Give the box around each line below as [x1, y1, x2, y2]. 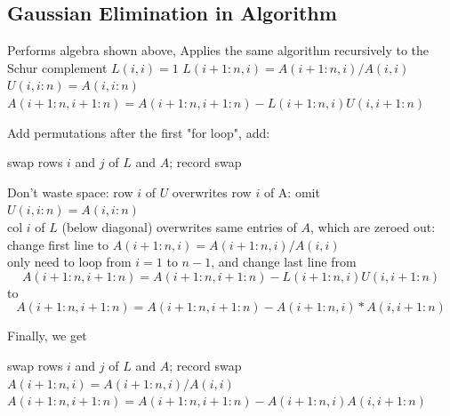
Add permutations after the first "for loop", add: [7, 123, 270, 141]
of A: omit [263, 182, 320, 201]
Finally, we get [7, 326, 87, 345]
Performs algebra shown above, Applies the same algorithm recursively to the [7, 41, 430, 60]
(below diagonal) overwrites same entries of [61, 217, 297, 236]
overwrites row [172, 182, 252, 201]
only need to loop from [7, 252, 132, 271]
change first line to [7, 235, 109, 253]
